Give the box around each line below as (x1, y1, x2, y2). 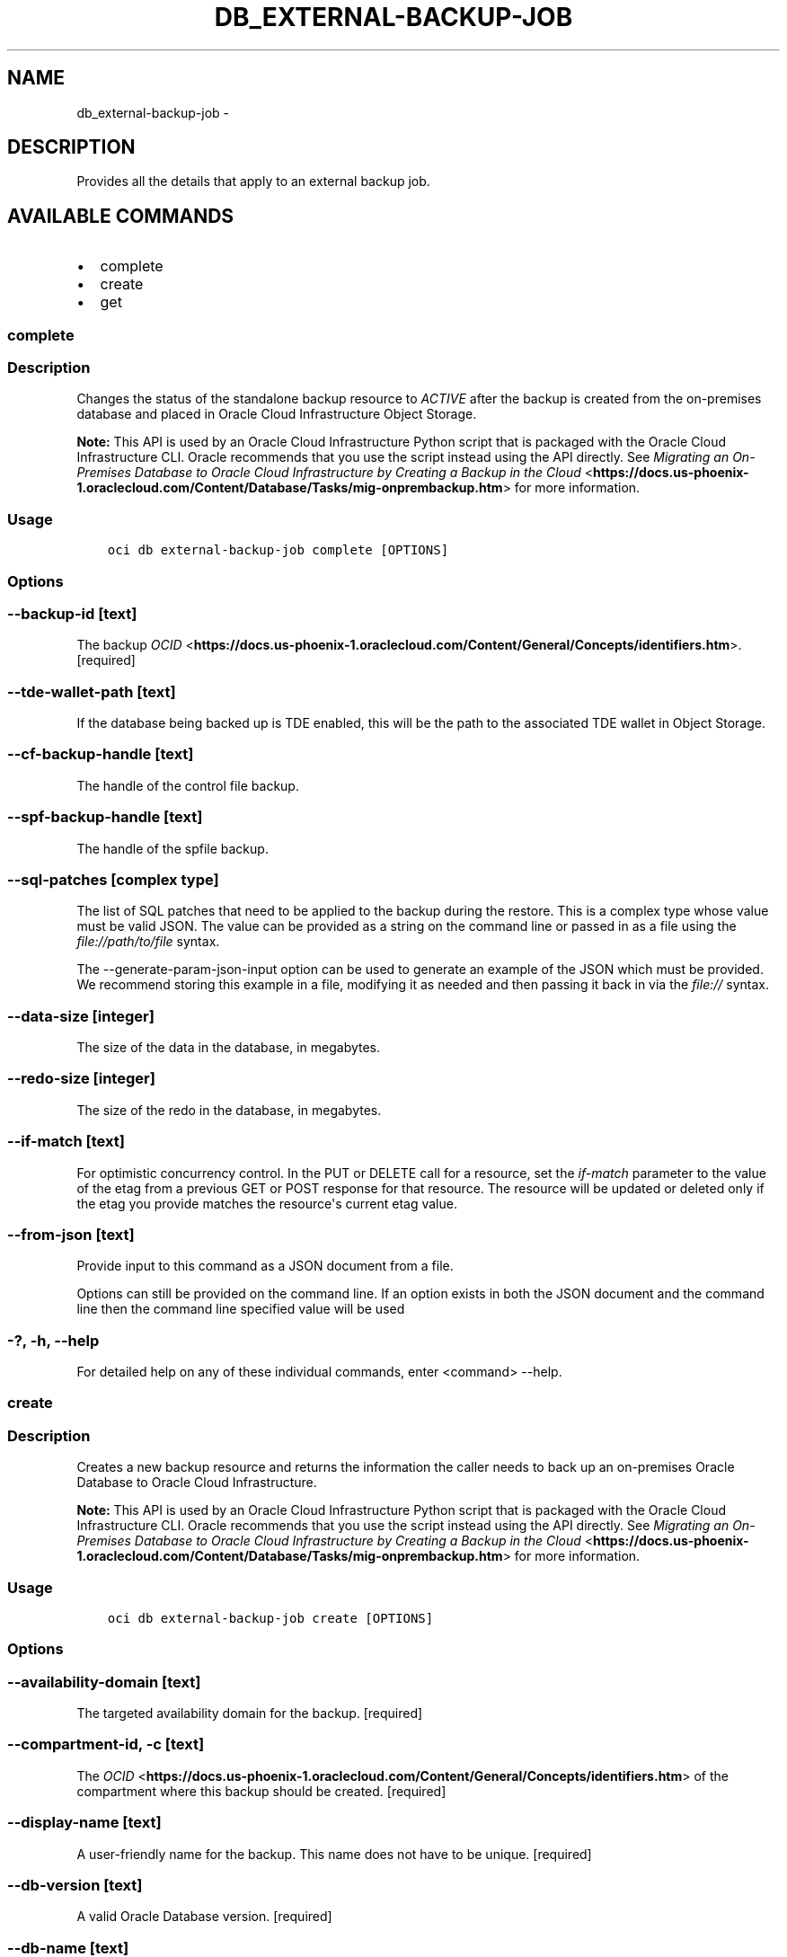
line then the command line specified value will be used (76, 1301, 405, 1317)
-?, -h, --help (7, 1331, 100, 1350)
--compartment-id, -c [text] (7, 1735, 205, 1754)
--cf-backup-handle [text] (7, 745, 194, 764)
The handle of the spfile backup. (76, 840, 269, 856)
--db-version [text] (7, 1875, 143, 1894)
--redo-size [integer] (7, 1069, 155, 1088)
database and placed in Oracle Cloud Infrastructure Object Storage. (76, 406, 477, 422)
